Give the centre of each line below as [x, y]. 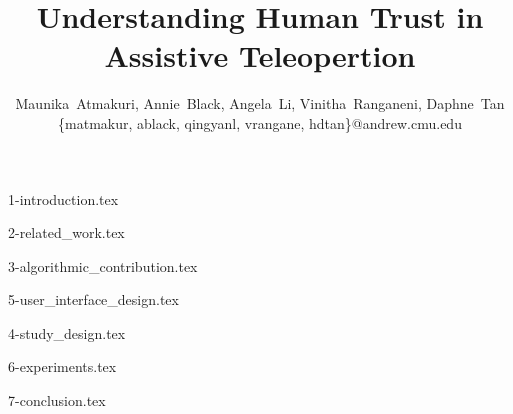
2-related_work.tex [66, 232]
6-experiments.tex [62, 366]
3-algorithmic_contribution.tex [103, 265]
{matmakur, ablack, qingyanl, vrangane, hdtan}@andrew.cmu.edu [260, 122]
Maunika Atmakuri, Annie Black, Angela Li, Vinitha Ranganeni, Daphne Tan [260, 103]
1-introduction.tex [63, 198]
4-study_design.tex [67, 332]
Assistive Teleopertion [260, 55]
